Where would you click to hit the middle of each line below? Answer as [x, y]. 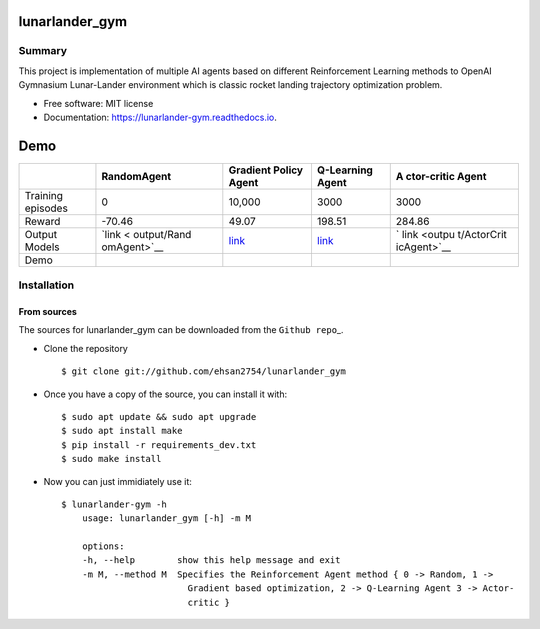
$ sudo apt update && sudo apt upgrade [159, 416]
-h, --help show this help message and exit [211, 560]
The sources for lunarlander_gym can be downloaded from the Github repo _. [181, 330]
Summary [43, 51]
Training [44, 195]
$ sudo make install [111, 459]
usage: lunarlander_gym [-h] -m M [166, 518]
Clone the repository [86, 348]
